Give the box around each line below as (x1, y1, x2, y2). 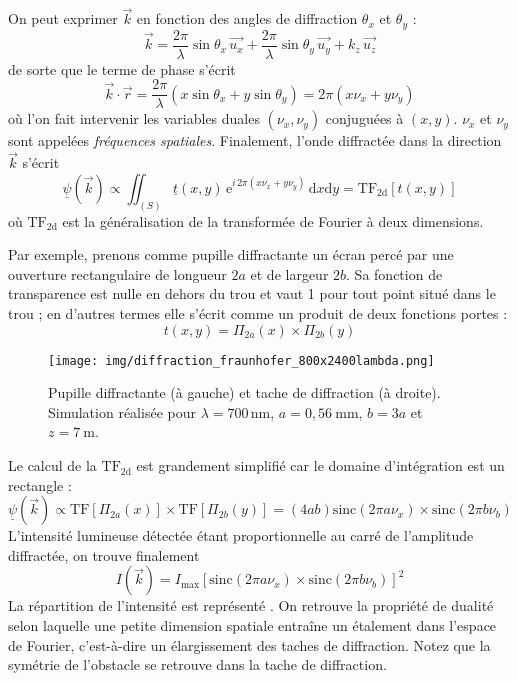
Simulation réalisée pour (48, 401, 196, 422)
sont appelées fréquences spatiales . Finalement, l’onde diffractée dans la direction (8, 130, 502, 151)
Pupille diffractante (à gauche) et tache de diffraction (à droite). (48, 382, 441, 403)
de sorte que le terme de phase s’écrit (8, 58, 236, 79)
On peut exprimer (8, 8, 118, 29)
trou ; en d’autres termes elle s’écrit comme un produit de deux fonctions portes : (8, 303, 508, 324)
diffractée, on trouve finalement (8, 544, 200, 565)
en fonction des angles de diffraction (136, 8, 358, 29)
